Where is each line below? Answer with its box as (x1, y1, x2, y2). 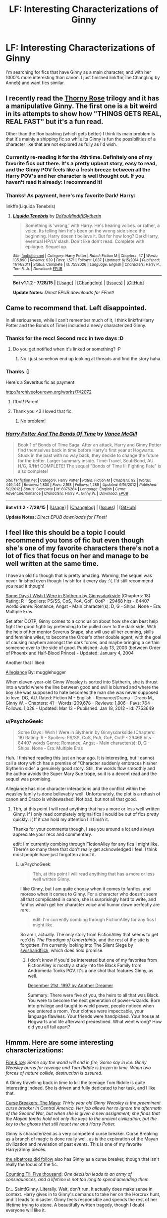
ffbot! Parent (12, 399, 39, 405)
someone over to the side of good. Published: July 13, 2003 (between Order (5, 645, 161, 651)
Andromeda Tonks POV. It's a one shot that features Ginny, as (27, 967, 154, 974)
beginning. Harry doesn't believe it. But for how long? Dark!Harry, (25, 233, 159, 239)
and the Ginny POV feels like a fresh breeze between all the (5, 166, 151, 173)
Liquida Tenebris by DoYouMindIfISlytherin (12, 213, 102, 219)
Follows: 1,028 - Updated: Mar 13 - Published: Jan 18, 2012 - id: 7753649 (5, 705, 154, 711)
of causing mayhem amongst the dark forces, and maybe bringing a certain (5, 640, 160, 646)
